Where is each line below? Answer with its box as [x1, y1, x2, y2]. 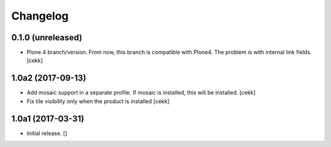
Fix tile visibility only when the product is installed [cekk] [26, 98, 170, 105]
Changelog [11, 9, 69, 23]
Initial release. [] [26, 129, 67, 137]
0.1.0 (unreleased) [11, 32, 83, 43]
